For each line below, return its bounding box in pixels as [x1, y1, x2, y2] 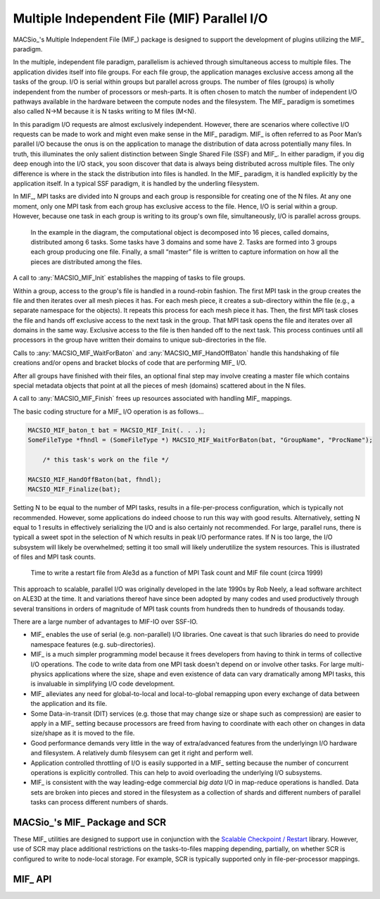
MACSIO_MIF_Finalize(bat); [27, 485, 121, 493]
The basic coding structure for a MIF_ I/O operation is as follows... [13, 407, 204, 416]
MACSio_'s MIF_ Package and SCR [13, 816, 167, 828]
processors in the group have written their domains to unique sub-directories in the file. [13, 335, 267, 345]
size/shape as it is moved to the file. [30, 729, 135, 738]
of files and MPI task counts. [13, 553, 96, 562]
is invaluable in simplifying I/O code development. [30, 680, 175, 688]
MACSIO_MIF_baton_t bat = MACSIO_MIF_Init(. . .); [27, 426, 207, 434]
